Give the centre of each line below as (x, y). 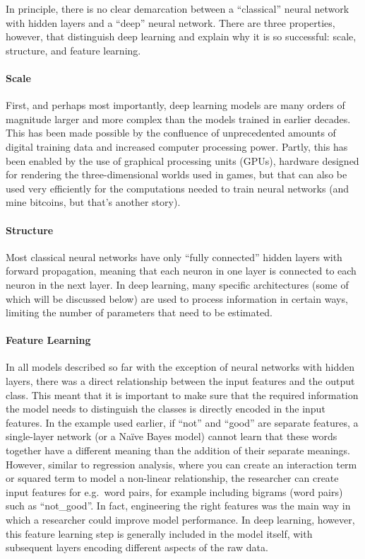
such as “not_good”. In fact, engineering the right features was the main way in (178, 506)
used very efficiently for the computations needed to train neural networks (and (178, 188)
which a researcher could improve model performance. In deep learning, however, (180, 520)
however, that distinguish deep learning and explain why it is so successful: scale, (181, 36)
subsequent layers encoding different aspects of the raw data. (137, 547)
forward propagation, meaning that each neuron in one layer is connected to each (181, 271)
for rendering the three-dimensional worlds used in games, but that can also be (176, 174)
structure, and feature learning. (73, 50)
